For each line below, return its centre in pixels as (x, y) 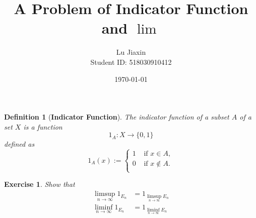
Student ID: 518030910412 (131, 62)
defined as (19, 144)
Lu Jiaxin (131, 52)
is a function (43, 126)
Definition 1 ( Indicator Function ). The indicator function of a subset (117, 117)
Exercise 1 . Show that (40, 184)
